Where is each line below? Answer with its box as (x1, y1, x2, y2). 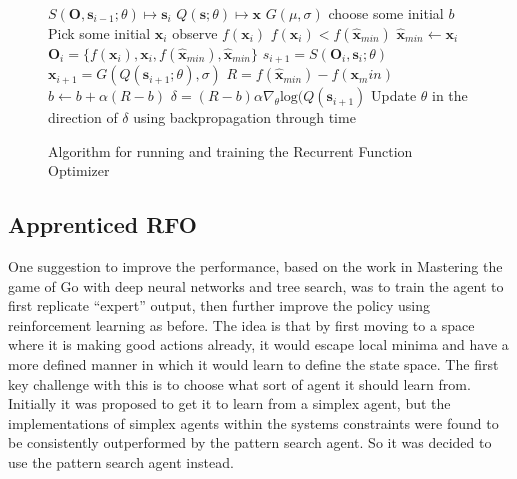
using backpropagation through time (133, 107, 356, 128)
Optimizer (48, 160, 110, 181)
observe (172, 22, 218, 43)
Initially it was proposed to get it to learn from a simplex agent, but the (8, 393, 451, 414)
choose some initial (328, 3, 444, 23)
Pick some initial (48, 22, 151, 43)
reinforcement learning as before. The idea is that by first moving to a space (8, 314, 475, 335)
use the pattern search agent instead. (8, 451, 234, 472)
